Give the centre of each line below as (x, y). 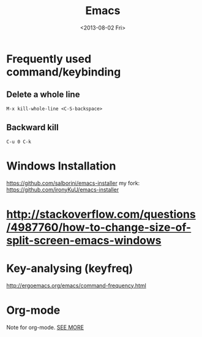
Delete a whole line (43, 95)
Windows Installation (61, 166)
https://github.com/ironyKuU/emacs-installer (63, 189)
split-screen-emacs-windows (84, 240)
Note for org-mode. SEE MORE (45, 327)
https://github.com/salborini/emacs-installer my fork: (73, 183)
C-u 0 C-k (19, 142)
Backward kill (33, 127)
